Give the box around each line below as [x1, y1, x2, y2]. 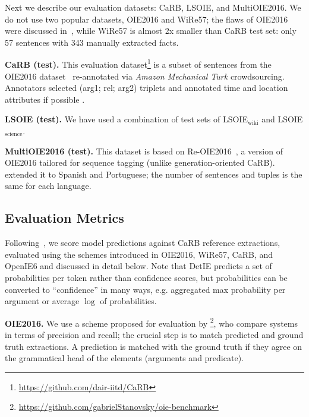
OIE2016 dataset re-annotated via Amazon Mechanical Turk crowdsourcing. [5, 69, 285, 82]
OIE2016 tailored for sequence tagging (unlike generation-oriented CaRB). [5, 156, 275, 169]
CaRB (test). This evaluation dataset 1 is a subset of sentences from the [5, 56, 272, 71]
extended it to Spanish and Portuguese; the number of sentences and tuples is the [5, 168, 302, 180]
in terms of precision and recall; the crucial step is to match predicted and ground [5, 328, 304, 340]
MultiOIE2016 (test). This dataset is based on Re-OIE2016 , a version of [5, 144, 283, 157]
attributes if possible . [5, 93, 85, 105]
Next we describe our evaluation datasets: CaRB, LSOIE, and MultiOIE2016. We [5, 1, 301, 13]
